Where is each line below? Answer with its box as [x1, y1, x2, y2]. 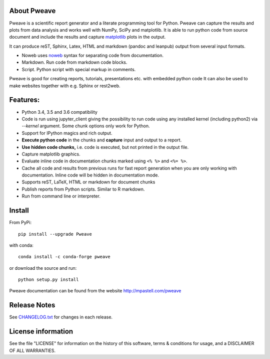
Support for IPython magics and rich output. [21, 130, 112, 136]
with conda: [9, 242, 33, 248]
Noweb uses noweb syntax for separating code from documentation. [21, 53, 164, 59]
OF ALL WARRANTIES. [9, 347, 56, 353]
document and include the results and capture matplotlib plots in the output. [9, 34, 166, 40]
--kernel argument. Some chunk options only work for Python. [21, 123, 150, 129]
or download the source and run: [9, 265, 77, 271]
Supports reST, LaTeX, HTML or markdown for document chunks [21, 179, 155, 185]
